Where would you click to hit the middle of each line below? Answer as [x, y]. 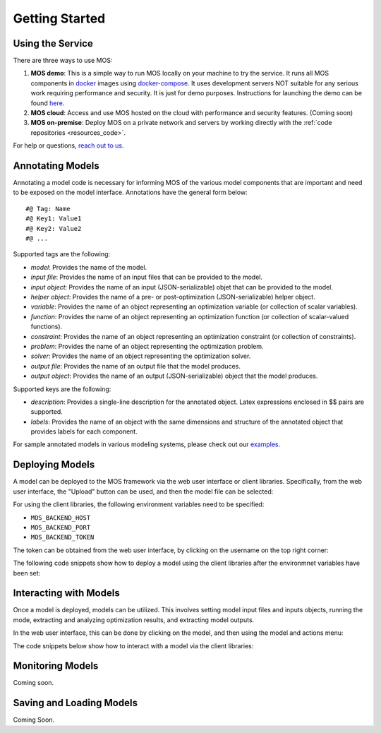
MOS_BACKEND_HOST [61, 518]
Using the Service [53, 43]
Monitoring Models [56, 666]
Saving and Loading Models [75, 703]
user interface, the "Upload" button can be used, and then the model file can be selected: [143, 491]
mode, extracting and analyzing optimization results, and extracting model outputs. [134, 620]
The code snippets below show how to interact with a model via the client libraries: [133, 645]
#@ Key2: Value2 [54, 228]
